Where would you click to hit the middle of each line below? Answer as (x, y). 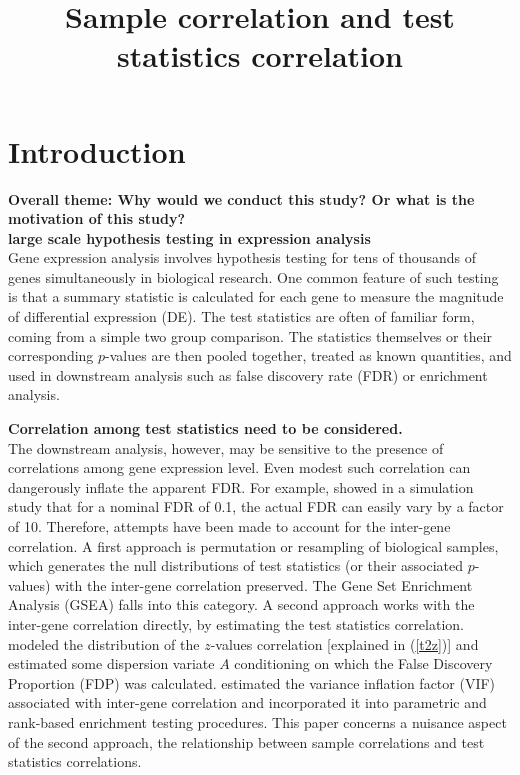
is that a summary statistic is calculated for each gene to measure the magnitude (256, 296)
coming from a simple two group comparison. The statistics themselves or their (250, 335)
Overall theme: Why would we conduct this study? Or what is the (241, 198)
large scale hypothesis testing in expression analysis (189, 237)
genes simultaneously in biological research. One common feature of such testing (253, 276)
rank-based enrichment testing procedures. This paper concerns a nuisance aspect (257, 721)
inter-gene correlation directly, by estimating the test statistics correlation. (236, 623)
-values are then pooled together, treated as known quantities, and (308, 355)
